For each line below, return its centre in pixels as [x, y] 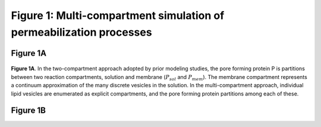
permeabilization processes [81, 32]
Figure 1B [28, 111]
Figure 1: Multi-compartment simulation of [118, 15]
